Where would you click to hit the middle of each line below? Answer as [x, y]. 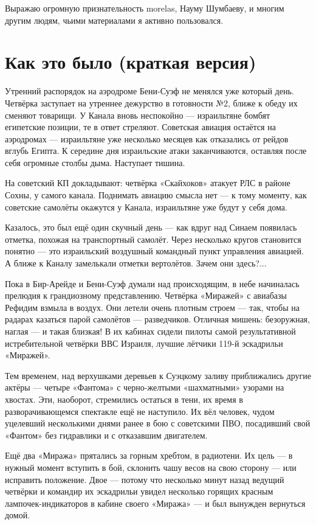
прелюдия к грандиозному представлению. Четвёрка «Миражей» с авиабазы [146, 295]
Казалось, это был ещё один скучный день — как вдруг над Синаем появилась [151, 227]
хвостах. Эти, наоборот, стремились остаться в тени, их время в [124, 399]
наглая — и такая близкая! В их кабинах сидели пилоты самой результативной [150, 331]
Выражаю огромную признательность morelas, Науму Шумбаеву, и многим [145, 8]
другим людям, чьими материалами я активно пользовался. [114, 20]
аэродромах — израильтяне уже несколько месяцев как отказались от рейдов [147, 138]
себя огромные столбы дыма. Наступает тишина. [95, 162]
